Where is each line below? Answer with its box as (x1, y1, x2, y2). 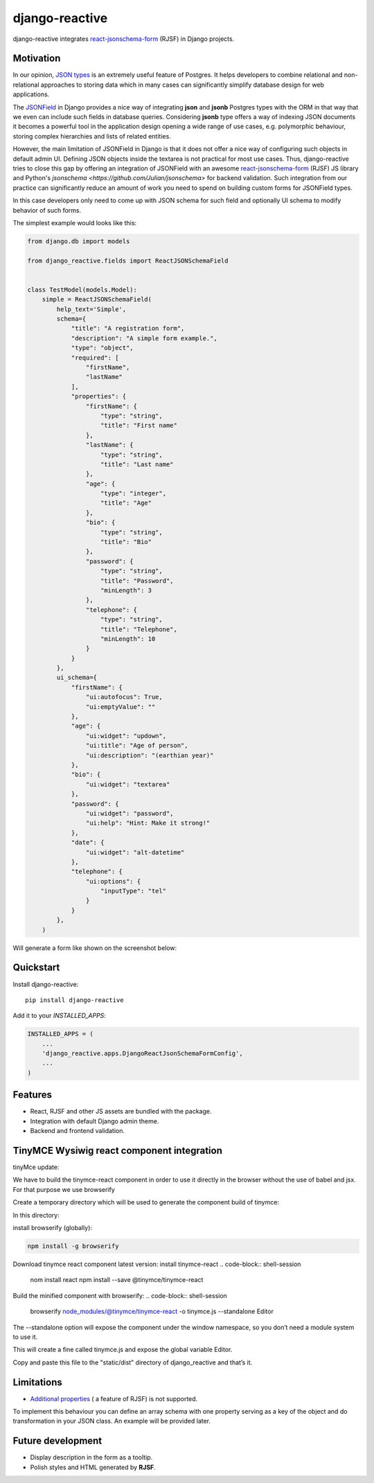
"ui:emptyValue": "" (85, 703, 156, 710)
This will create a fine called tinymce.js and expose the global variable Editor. (12, 1345, 233, 1354)
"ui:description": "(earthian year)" (85, 751, 214, 759)
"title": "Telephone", (100, 625, 178, 633)
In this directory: (12, 1211, 60, 1219)
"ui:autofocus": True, (85, 693, 163, 701)
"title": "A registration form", (71, 324, 185, 333)
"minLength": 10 (100, 635, 156, 642)
